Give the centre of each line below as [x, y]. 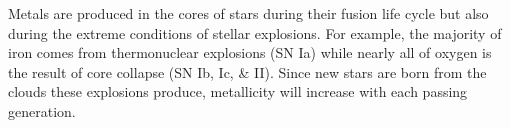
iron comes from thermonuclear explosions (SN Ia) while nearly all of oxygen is [250, 52]
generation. [42, 110]
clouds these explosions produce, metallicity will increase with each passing [238, 91]
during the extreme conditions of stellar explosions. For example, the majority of [255, 32]
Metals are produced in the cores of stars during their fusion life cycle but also [248, 13]
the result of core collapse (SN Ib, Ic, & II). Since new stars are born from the [247, 71]
